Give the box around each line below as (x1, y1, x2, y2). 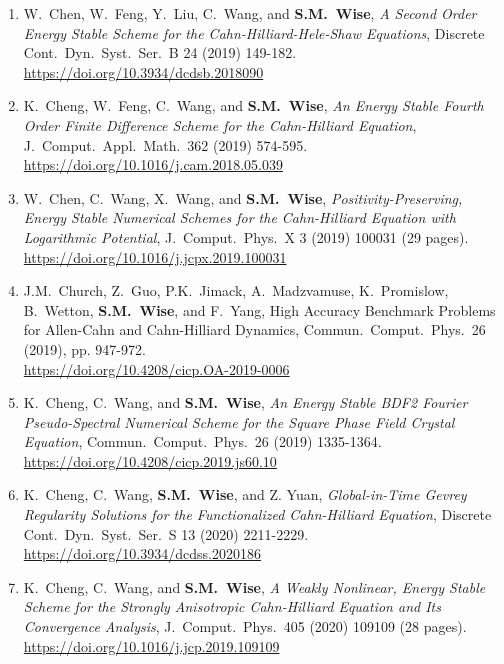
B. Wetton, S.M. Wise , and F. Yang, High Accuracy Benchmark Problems (23, 299, 496, 320)
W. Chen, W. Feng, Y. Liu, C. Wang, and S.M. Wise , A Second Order (23, 3, 477, 23)
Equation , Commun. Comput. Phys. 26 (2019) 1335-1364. (23, 431, 382, 452)
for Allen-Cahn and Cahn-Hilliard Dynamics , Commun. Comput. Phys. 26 (23, 319, 486, 340)
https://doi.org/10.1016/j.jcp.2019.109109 (23, 635, 280, 656)
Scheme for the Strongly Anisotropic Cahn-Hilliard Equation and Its (23, 596, 441, 617)
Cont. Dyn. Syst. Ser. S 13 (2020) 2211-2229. (23, 523, 309, 544)
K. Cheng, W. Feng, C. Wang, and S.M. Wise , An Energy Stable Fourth (23, 95, 484, 116)
